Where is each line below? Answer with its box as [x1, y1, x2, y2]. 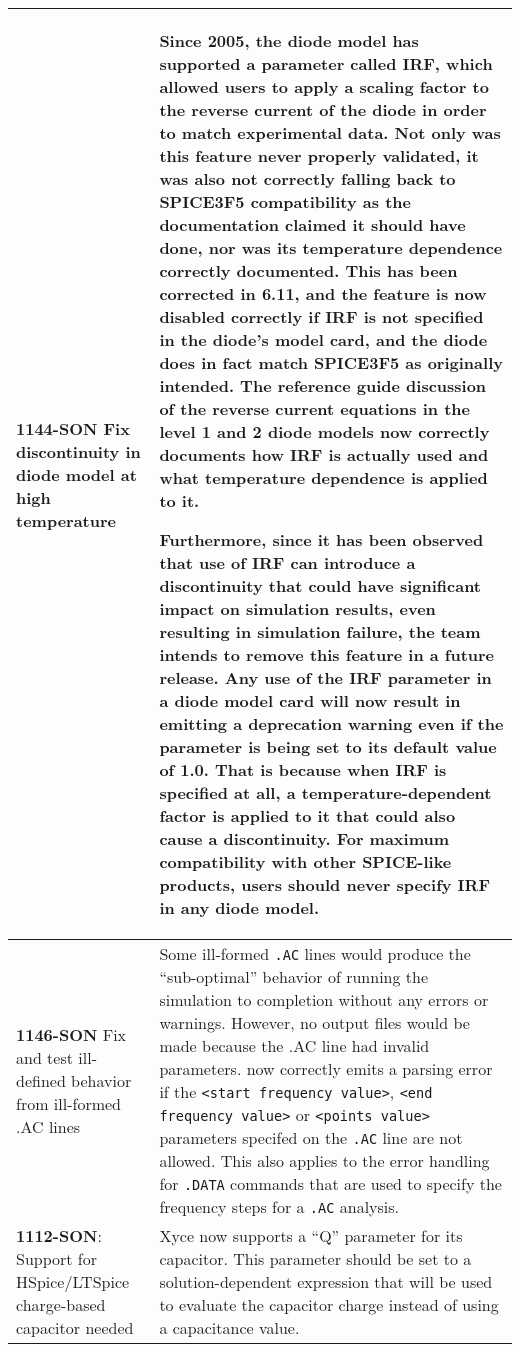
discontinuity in [16, 439, 141, 463]
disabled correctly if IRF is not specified [159, 305, 484, 328]
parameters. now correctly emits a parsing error [159, 1057, 493, 1080]
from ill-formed [16, 1091, 121, 1115]
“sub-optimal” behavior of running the [159, 965, 429, 988]
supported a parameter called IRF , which [159, 52, 493, 75]
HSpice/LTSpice [16, 1270, 130, 1293]
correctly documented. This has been [159, 259, 458, 282]
